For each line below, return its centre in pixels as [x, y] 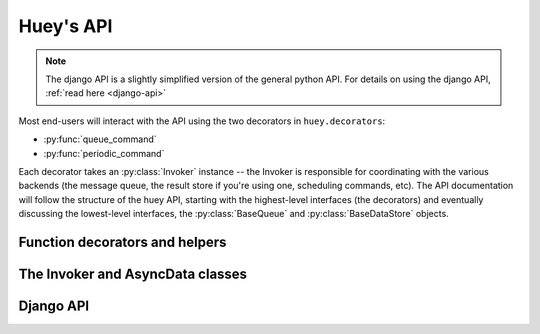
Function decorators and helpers [122, 241]
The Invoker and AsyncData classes [133, 273]
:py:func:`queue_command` [100, 139]
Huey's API [65, 26]
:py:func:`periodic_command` [104, 153]
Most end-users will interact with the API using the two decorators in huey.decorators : [202, 121]
